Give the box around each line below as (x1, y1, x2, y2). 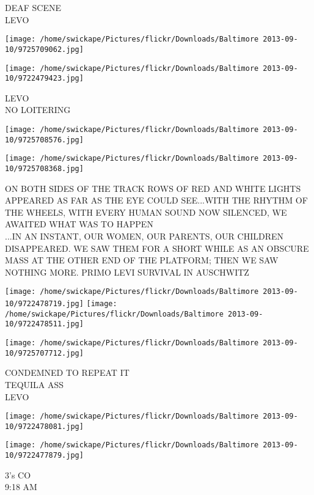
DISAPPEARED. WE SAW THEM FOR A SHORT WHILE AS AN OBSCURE (5, 241, 309, 254)
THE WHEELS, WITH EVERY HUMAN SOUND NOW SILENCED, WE (5, 205, 287, 218)
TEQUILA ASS (5, 378, 64, 391)
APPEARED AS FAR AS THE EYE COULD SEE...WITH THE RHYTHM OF (5, 194, 308, 207)
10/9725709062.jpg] (5, 45, 84, 54)
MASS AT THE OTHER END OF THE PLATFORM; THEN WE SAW (5, 254, 279, 266)
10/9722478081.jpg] (5, 422, 84, 431)
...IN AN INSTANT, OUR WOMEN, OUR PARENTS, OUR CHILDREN (5, 230, 283, 242)
